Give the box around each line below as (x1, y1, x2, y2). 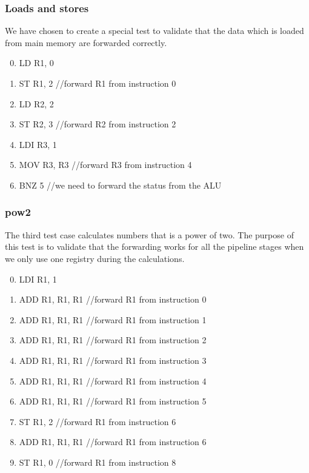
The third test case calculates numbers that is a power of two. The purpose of (5, 228, 294, 241)
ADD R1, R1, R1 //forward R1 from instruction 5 (19, 395, 207, 408)
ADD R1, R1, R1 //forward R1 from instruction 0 (19, 293, 207, 306)
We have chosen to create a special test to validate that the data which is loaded (5, 24, 304, 37)
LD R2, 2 (19, 97, 54, 110)
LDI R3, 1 (19, 138, 57, 150)
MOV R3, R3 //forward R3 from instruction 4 (19, 158, 192, 171)
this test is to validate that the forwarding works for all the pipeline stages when (5, 240, 304, 253)
